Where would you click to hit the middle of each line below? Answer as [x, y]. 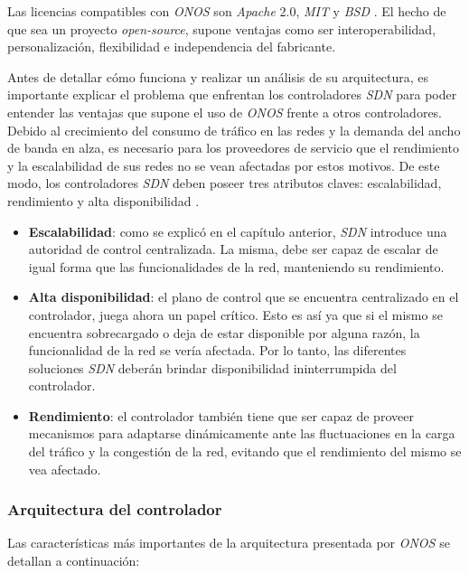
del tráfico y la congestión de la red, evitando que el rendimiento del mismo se [245, 451]
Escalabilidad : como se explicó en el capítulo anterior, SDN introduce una [238, 231]
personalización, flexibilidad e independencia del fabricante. [172, 47]
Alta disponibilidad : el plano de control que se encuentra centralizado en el [244, 297]
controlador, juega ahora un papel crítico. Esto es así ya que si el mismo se [235, 314]
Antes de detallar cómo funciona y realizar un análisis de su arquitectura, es [218, 76]
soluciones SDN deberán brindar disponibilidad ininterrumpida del [212, 367]
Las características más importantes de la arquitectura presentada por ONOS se [229, 543]
